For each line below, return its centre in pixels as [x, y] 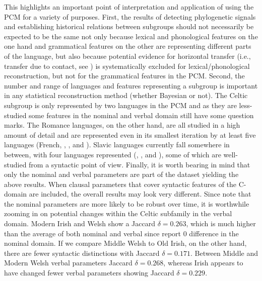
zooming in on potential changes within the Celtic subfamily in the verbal [118, 213]
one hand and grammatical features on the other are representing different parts [128, 46]
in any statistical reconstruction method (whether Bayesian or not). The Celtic [126, 95]
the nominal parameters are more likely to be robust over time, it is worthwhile [127, 203]
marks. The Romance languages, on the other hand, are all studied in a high [122, 125]
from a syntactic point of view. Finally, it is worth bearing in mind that [140, 164]
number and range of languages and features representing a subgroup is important [131, 85]
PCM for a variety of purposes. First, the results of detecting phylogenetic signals [130, 16]
